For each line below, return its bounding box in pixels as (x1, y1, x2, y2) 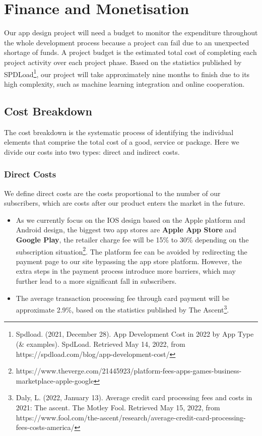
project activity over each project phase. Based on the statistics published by (4, 56, 242, 67)
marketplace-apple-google (16, 375, 94, 386)
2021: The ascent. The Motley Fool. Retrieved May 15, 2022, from (16, 402, 220, 412)
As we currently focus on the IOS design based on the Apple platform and (16, 214, 245, 225)
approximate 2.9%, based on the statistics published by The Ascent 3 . (16, 303, 229, 315)
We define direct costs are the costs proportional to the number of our (4, 188, 221, 198)
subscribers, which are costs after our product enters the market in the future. (4, 198, 245, 208)
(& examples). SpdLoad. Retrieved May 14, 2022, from (16, 338, 185, 349)
